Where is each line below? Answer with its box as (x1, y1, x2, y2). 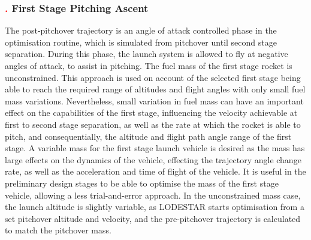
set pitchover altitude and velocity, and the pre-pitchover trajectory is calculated (5, 212, 301, 224)
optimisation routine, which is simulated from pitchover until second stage (5, 35, 277, 48)
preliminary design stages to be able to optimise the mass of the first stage (5, 176, 279, 189)
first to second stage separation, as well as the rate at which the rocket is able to (5, 118, 301, 130)
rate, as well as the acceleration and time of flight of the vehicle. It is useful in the (5, 165, 306, 178)
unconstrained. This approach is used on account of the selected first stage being (5, 71, 301, 83)
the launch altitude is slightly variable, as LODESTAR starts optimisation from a (5, 200, 304, 213)
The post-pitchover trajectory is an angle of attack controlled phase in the (5, 24, 277, 37)
